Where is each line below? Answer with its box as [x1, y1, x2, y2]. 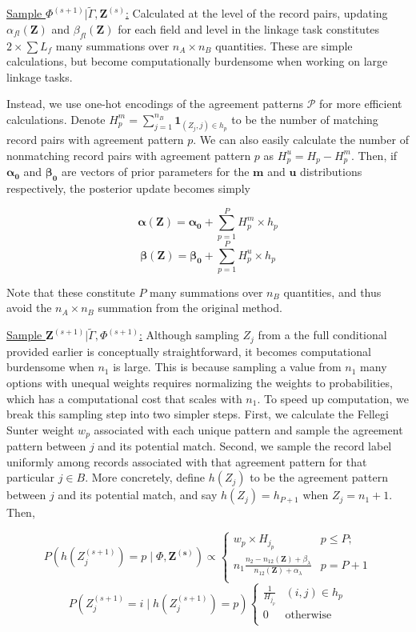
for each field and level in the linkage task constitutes [118, 20, 380, 37]
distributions [300, 163, 362, 180]
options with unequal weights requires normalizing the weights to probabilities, [6, 374, 393, 390]
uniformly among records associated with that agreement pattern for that [6, 453, 367, 470]
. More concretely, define [85, 469, 205, 486]
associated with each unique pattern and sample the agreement [94, 421, 403, 438]
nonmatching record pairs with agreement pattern [6, 146, 251, 163]
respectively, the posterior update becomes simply [6, 180, 250, 197]
